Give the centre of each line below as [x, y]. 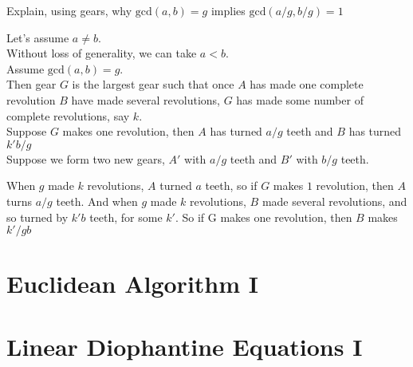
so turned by [37, 217]
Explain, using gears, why [69, 10]
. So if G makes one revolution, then [264, 217]
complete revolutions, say [68, 115]
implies [228, 10]
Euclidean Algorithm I [132, 284]
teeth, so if [231, 185]
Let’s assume [38, 37]
